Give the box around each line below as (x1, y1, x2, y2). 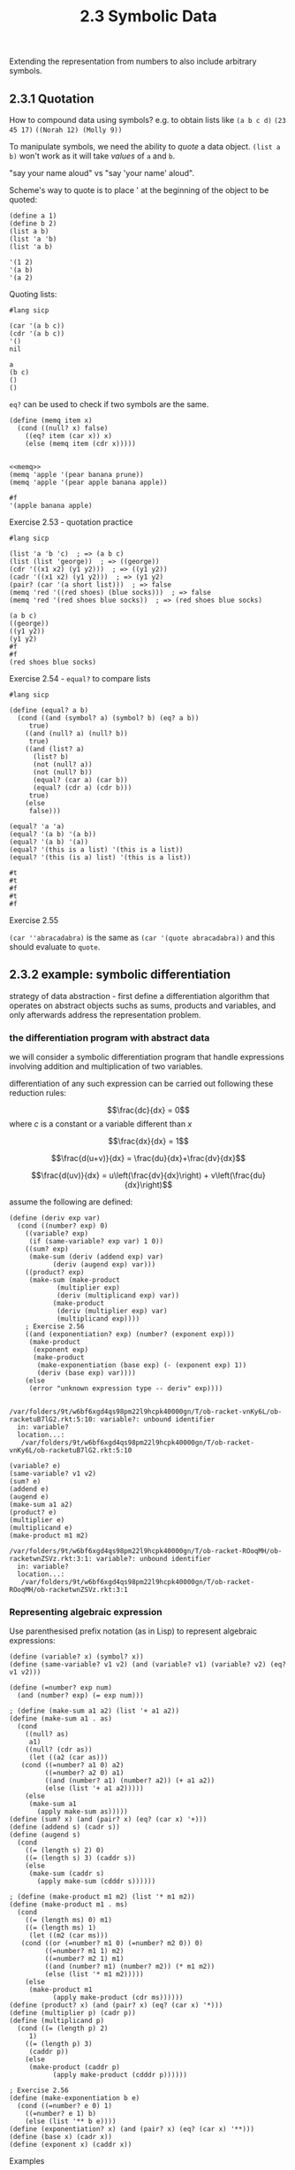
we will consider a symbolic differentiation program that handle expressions (9, 1051, 284, 1063)
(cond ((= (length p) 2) (17, 2024, 109, 2033)
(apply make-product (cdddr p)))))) (52, 2071, 188, 2080)
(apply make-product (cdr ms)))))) (52, 1993, 184, 2002)
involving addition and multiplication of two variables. (9, 1061, 203, 1072)
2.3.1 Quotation (9, 91, 95, 106)
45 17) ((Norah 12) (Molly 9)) (9, 126, 123, 135)
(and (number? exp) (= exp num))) (17, 1691, 144, 1700)
